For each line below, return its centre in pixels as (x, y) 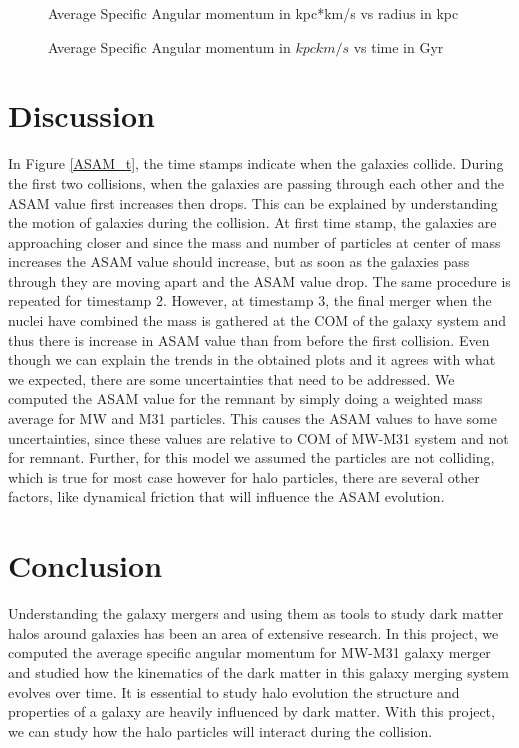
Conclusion (85, 565)
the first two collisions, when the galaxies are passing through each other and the (256, 182)
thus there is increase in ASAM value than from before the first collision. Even (249, 339)
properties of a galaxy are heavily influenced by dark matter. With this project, (251, 711)
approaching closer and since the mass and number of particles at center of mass (254, 241)
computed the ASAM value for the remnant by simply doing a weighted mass (245, 398)
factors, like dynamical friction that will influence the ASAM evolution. (226, 496)
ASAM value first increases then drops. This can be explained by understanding (253, 202)
